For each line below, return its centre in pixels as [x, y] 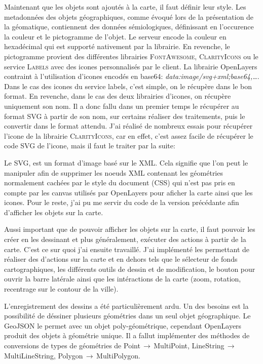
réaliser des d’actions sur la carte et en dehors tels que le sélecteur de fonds [121, 259]
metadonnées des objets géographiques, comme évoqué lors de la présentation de [129, 16]
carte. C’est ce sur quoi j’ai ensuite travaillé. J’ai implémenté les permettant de [127, 249]
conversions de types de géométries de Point [72, 345]
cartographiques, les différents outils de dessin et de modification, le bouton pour [130, 269]
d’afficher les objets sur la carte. [54, 212]
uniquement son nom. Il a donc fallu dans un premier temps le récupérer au [122, 106]
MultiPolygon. [119, 355]
